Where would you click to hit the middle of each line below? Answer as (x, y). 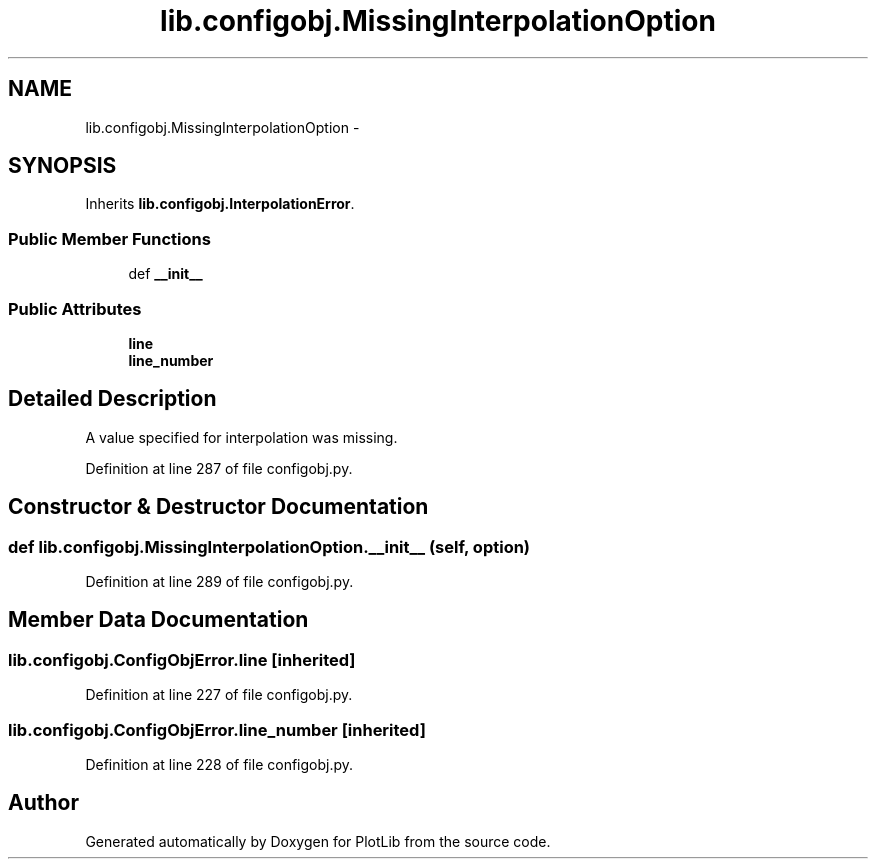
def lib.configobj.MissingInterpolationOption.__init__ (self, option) (269, 546)
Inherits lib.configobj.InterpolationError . (220, 204)
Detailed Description (112, 399)
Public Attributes (75, 308)
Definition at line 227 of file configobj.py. (219, 695)
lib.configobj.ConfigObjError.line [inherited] (182, 659)
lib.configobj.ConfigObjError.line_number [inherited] (217, 729)
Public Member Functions (109, 238)
